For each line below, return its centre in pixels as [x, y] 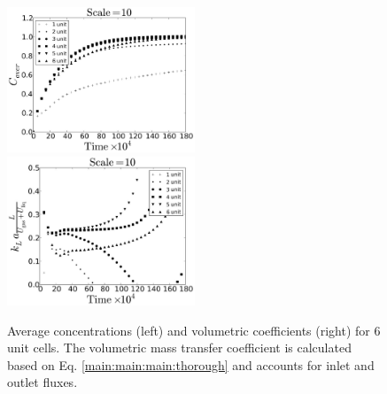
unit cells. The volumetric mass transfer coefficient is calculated [179, 348]
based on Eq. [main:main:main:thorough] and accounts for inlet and [191, 364]
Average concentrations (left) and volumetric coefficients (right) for [189, 330]
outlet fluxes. [43, 382]
